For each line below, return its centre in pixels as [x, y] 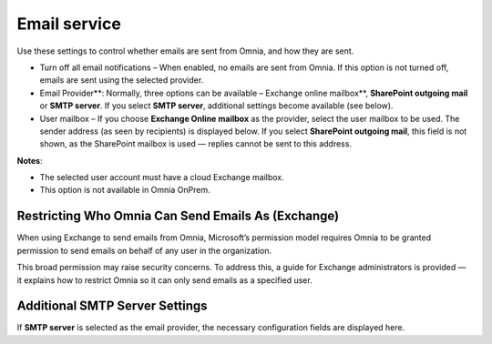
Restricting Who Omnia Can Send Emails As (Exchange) [178, 216]
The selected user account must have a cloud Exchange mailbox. [162, 177]
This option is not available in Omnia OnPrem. [125, 190]
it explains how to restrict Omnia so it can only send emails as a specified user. [165, 280]
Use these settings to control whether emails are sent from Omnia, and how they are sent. [185, 51]
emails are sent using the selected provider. [122, 80]
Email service [69, 24]
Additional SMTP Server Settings [113, 306]
